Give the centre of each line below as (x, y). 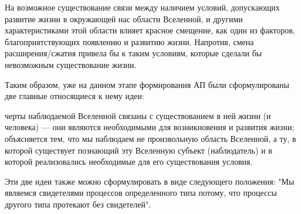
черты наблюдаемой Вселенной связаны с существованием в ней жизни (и (138, 115)
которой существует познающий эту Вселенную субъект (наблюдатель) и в (138, 150)
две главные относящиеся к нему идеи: (75, 96)
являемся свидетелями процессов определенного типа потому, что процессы (141, 193)
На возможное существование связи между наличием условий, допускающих (142, 7)
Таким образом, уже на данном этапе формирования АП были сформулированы (147, 84)
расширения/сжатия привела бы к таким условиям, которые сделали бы (133, 53)
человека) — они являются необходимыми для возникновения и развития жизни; (150, 127)
